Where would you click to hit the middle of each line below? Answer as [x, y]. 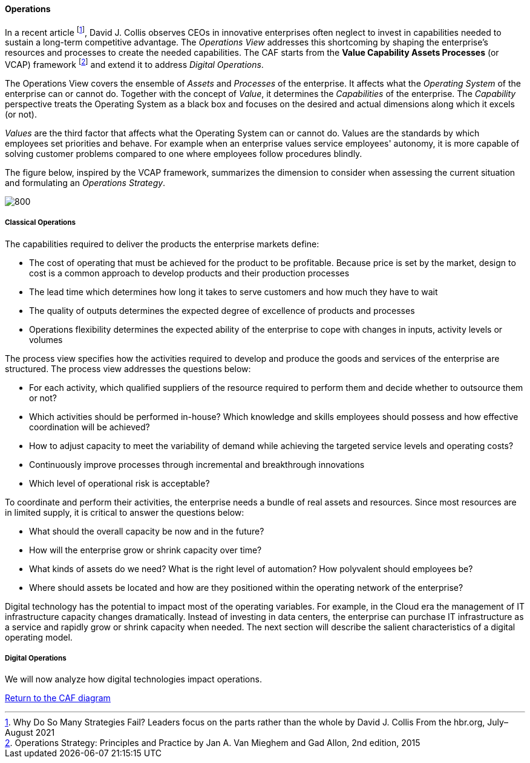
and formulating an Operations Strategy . [85, 182]
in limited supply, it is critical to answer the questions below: [125, 512]
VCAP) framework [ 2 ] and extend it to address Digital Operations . [134, 64]
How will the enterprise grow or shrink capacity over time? [146, 550]
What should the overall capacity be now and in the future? [147, 531]
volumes [46, 339]
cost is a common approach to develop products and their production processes [189, 273]
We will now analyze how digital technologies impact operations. [133, 679]
